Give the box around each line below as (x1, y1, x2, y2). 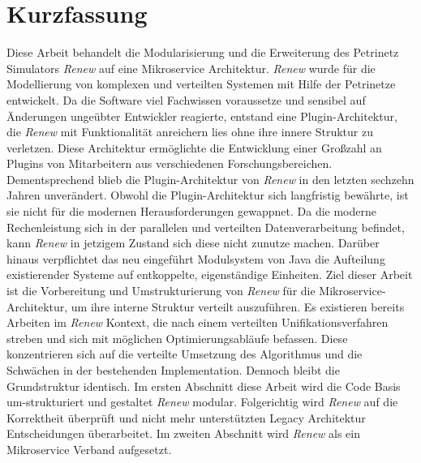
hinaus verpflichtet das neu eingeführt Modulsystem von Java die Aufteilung (6, 250, 385, 267)
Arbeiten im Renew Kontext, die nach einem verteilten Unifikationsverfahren (6, 314, 389, 331)
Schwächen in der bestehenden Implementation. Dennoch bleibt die (6, 362, 340, 378)
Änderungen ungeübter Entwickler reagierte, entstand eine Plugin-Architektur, (6, 107, 397, 124)
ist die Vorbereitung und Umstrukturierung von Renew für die (6, 282, 316, 299)
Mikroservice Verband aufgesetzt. (6, 440, 172, 457)
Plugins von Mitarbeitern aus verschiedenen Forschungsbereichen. (6, 155, 333, 172)
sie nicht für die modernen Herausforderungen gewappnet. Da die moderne (6, 203, 376, 220)
